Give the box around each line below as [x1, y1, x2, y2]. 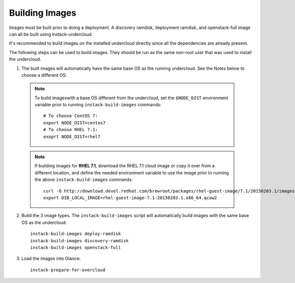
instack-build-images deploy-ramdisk [30, 231, 121, 237]
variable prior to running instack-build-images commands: [34, 102, 162, 108]
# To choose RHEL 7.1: [43, 127, 98, 133]
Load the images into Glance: [21, 255, 81, 261]
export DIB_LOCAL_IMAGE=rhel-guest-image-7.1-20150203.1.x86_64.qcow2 [43, 195, 217, 200]
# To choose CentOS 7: [43, 113, 98, 119]
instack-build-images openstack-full [30, 245, 121, 250]
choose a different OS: [21, 72, 67, 78]
